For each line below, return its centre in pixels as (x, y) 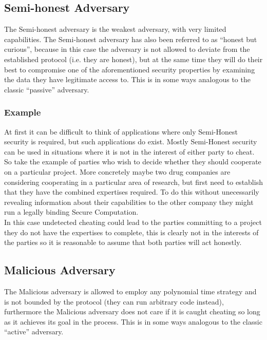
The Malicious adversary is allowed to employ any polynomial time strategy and (130, 291)
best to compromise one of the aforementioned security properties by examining (130, 69)
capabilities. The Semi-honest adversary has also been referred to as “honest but (131, 39)
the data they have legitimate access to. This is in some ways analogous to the (127, 79)
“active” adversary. (34, 332)
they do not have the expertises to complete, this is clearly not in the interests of (131, 232)
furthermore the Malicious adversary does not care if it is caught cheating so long (132, 311)
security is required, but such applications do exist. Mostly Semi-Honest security (131, 141)
